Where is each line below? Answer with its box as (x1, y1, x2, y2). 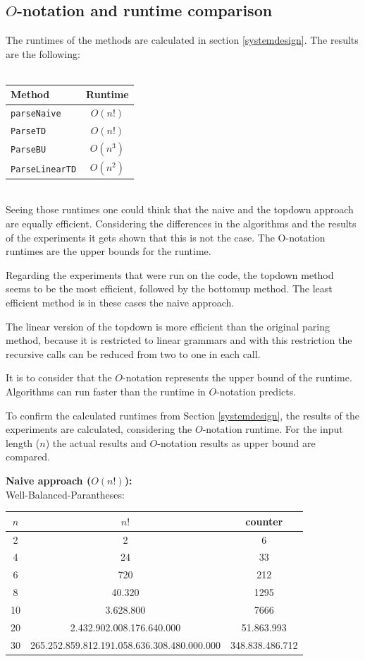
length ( (6, 435, 40, 450)
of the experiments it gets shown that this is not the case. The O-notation (6, 230, 326, 244)
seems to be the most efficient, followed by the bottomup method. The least (6, 281, 333, 296)
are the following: (6, 46, 80, 61)
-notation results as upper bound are (157, 435, 316, 450)
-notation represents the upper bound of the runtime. (123, 370, 352, 385)
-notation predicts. (216, 384, 297, 399)
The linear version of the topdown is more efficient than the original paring (6, 318, 330, 333)
